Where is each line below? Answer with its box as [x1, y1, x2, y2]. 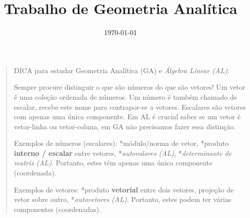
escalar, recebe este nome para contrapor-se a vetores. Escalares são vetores [14, 101, 246, 112]
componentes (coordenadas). [14, 203, 101, 214]
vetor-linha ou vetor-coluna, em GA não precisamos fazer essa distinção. [14, 121, 236, 131]
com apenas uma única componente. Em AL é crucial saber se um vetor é [14, 111, 241, 122]
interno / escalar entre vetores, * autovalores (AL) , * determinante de [14, 147, 232, 158]
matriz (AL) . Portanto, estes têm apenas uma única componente [14, 157, 213, 168]
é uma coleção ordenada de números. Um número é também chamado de [14, 91, 237, 102]
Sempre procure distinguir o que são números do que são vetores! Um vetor [14, 82, 245, 92]
